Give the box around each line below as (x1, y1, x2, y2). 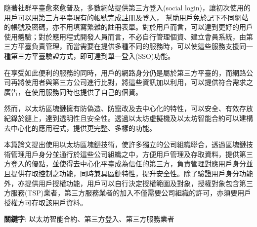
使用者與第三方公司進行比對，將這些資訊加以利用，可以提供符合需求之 (24, 77, 253, 87)
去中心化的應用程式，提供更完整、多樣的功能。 (4, 122, 156, 133)
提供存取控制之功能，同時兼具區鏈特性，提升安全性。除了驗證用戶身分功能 (10, 168, 253, 178)
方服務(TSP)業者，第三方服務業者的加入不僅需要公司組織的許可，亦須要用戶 (4, 188, 252, 198)
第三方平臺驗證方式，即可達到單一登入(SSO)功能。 (10, 50, 175, 61)
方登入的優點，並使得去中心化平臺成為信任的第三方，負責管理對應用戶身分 (4, 158, 246, 169)
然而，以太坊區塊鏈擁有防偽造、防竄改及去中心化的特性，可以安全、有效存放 (4, 103, 253, 113)
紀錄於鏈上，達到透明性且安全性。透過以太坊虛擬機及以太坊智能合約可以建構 (4, 113, 253, 123)
